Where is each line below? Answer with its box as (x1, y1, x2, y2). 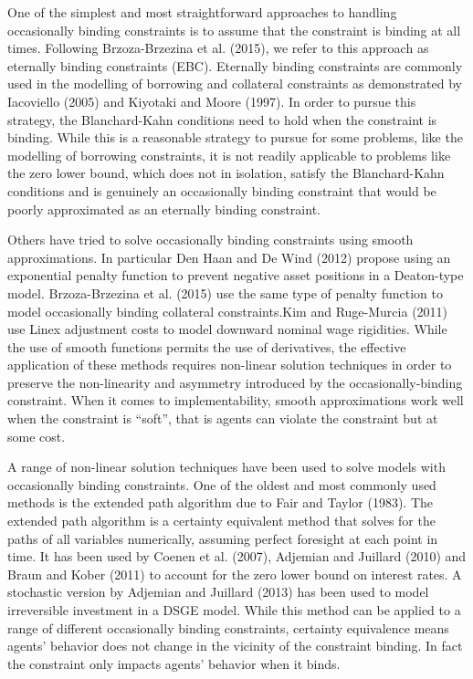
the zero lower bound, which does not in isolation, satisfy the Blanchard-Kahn (7, 163, 445, 183)
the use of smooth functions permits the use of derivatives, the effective (7, 337, 406, 356)
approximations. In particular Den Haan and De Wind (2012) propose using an (7, 247, 451, 266)
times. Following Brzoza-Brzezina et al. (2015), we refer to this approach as (7, 38, 429, 57)
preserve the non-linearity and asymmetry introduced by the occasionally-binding (7, 372, 463, 392)
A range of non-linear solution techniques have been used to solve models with (7, 457, 446, 476)
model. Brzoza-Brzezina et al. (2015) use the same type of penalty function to (7, 283, 443, 302)
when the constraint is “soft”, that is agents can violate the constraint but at (7, 409, 438, 428)
